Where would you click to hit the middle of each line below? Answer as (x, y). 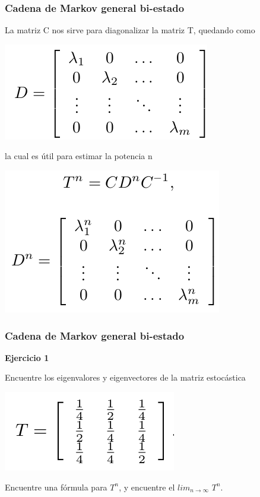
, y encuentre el (147, 487)
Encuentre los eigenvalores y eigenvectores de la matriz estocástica (125, 377)
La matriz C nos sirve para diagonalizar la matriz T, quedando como (130, 30)
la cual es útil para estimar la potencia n (79, 156)
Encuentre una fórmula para (56, 487)
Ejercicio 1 (27, 357)
